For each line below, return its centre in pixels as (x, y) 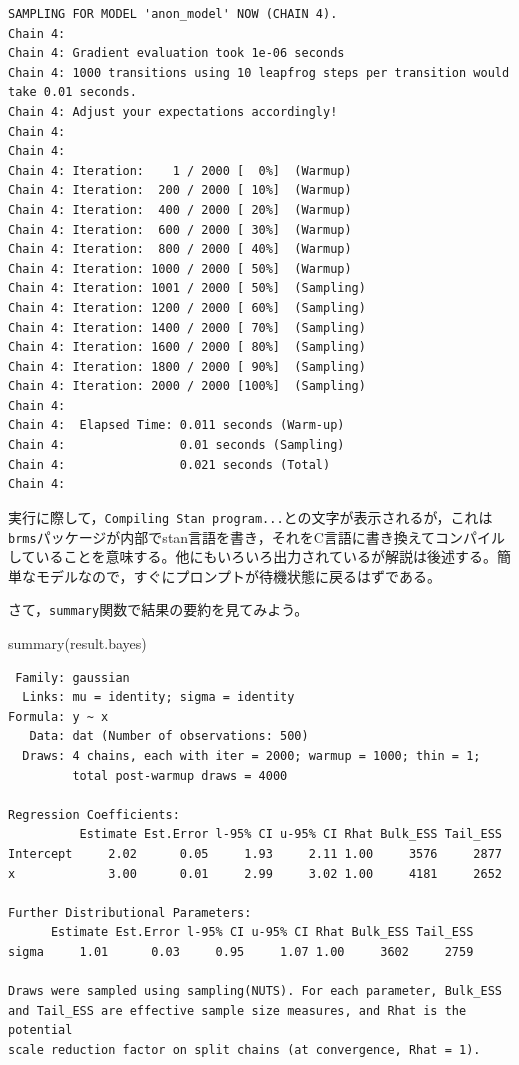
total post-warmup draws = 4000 (180, 775)
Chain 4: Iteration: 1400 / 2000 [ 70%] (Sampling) (187, 327)
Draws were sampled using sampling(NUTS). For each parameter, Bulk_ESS (255, 991)
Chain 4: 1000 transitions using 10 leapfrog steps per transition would (259, 72)
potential (40, 1030)
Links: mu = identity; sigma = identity (158, 697)
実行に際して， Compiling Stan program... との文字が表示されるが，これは (250, 516)
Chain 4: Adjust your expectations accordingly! (173, 111)
